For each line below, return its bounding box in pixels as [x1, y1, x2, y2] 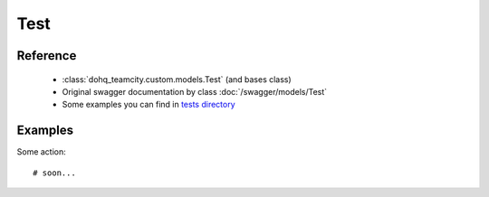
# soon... [33, 167, 76, 178]
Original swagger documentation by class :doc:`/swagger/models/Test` [62, 86, 328, 97]
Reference [16, 48, 77, 63]
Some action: [16, 146, 67, 157]
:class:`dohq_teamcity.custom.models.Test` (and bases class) [62, 73, 292, 85]
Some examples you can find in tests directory [62, 99, 235, 110]
